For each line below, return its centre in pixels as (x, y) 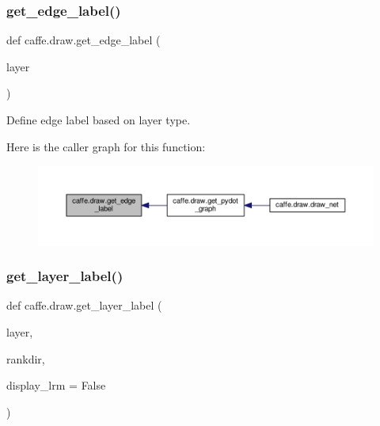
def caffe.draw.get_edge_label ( (84, 40)
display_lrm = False (56, 385)
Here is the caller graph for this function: (106, 146)
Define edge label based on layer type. (99, 120)
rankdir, (26, 358)
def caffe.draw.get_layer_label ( (84, 305)
